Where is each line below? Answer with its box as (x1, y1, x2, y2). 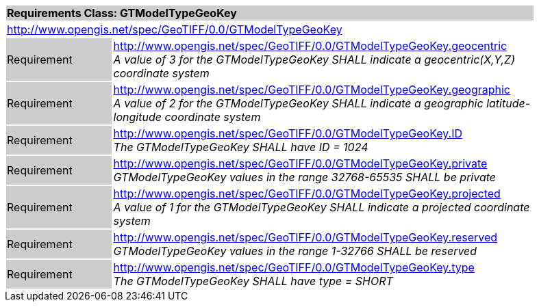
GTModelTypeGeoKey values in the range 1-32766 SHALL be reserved (113, 244, 477, 258)
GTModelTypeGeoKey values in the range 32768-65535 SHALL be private (113, 170, 497, 184)
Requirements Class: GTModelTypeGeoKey (7, 6, 237, 20)
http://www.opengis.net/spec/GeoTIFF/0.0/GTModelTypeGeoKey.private (113, 157, 488, 170)
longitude (113, 110, 162, 124)
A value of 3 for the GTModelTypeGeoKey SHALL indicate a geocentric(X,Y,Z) (113, 53, 515, 66)
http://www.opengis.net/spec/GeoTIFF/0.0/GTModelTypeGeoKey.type (113, 261, 475, 274)
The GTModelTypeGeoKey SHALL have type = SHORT (113, 274, 393, 288)
